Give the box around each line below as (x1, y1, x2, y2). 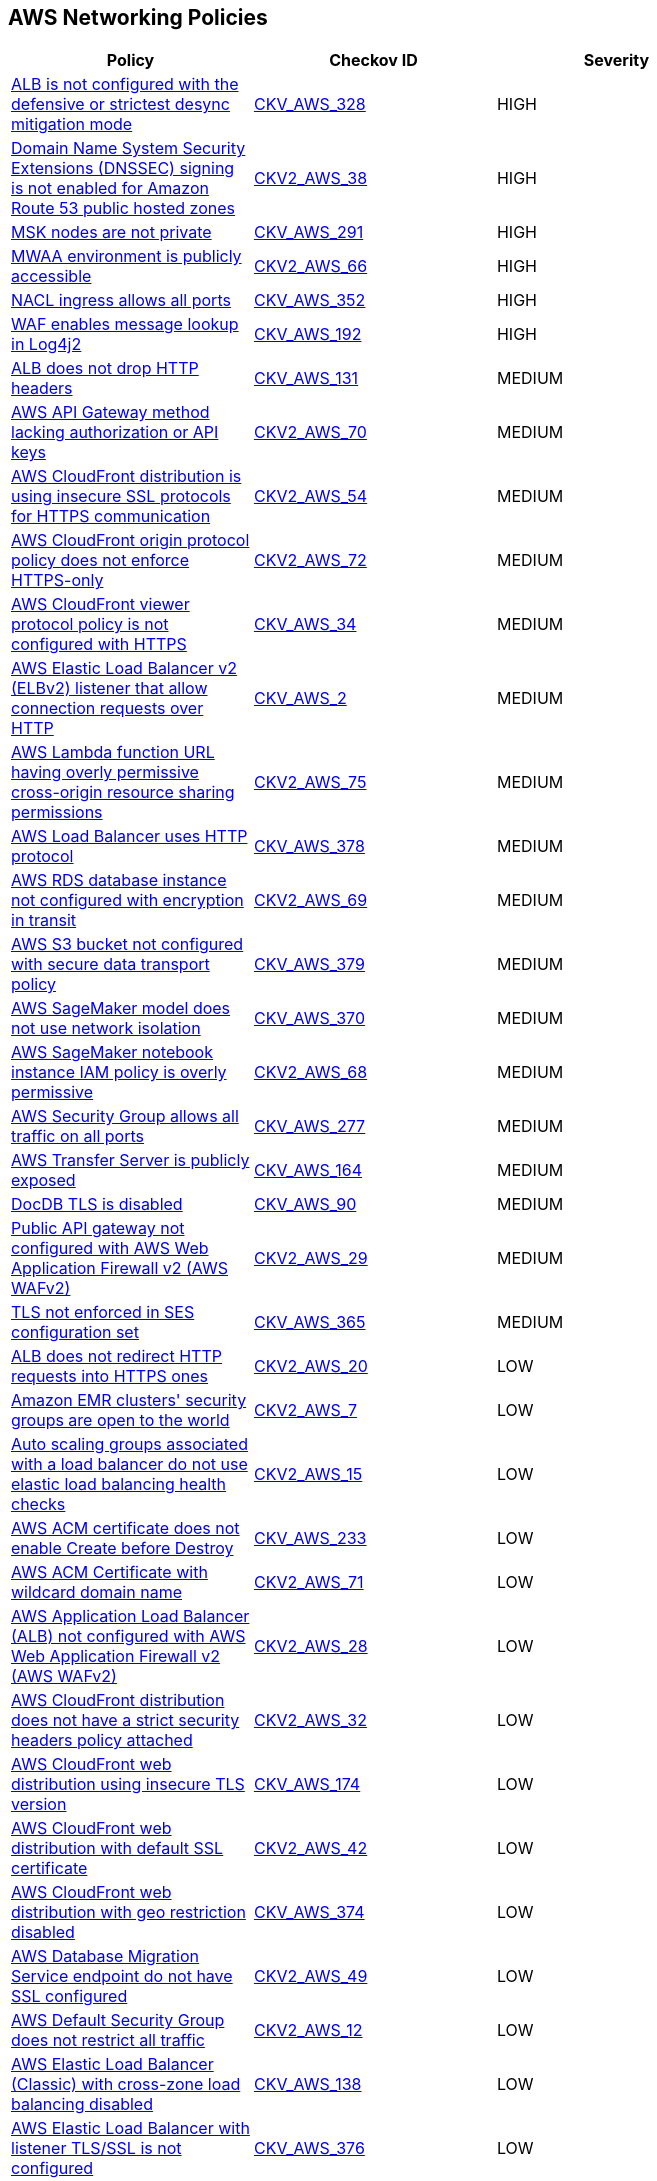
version (11, 1794, 67, 1815)
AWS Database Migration (11, 1946, 200, 1967)
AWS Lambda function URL (11, 742, 215, 763)
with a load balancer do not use (11, 1454, 248, 1475)
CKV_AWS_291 (253, 222, 364, 243)
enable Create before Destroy (11, 1538, 234, 1559)
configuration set (11, 1322, 139, 1343)
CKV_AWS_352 (253, 290, 366, 311)
